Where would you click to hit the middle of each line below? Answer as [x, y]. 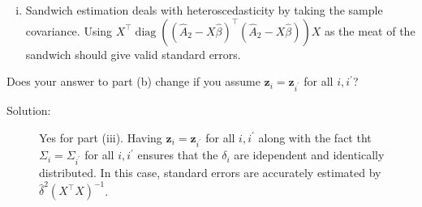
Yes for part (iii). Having [101, 137]
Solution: [29, 110]
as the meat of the [370, 30]
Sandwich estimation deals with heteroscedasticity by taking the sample [204, 10]
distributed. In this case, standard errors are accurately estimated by [210, 173]
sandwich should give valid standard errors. [133, 54]
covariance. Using [69, 30]
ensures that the [178, 155]
